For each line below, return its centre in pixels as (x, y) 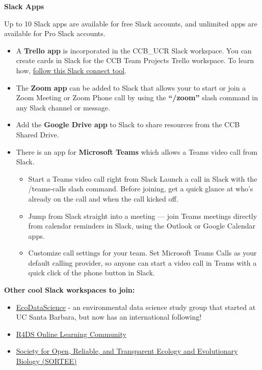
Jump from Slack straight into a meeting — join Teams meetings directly (143, 216)
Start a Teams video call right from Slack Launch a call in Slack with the (143, 178)
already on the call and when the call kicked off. (103, 198)
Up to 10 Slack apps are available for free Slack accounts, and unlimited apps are (131, 23)
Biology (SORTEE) (46, 361)
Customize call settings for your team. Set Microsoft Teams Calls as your (142, 253)
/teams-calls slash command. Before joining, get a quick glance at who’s (141, 189)
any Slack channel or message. (63, 107)
